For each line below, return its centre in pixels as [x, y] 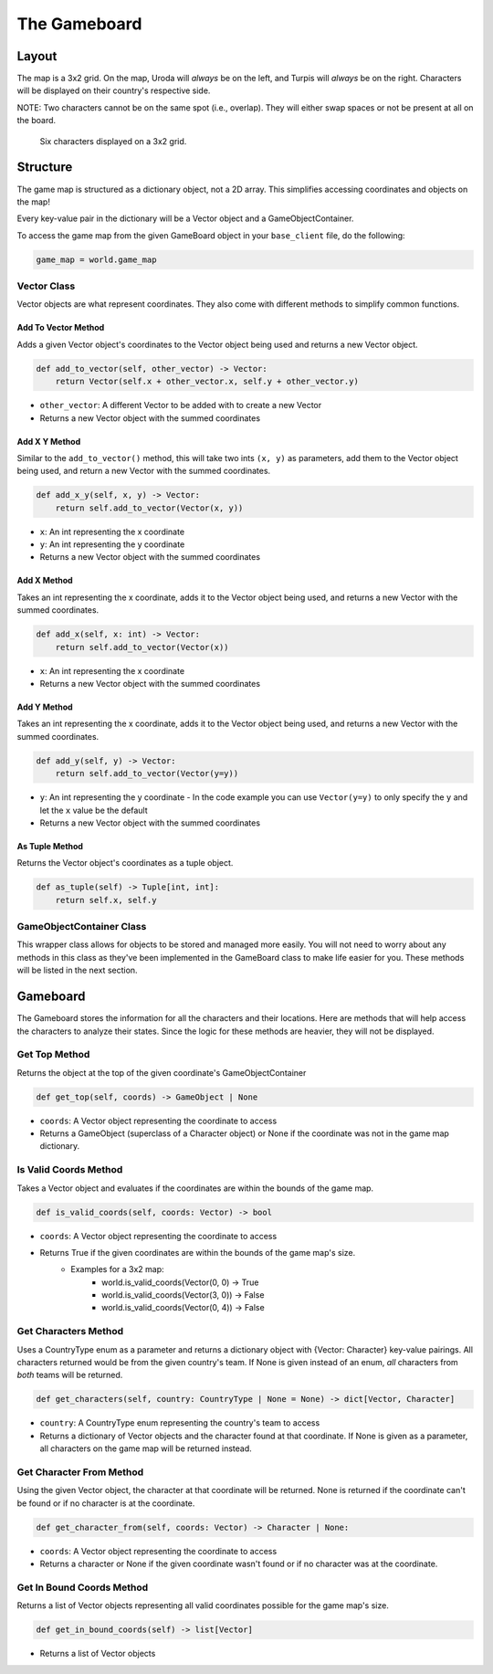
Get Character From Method [80, 1472]
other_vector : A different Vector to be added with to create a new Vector [181, 405]
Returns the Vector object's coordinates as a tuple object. [125, 863]
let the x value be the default [94, 810]
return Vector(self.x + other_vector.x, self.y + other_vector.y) [207, 382]
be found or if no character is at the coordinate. [106, 1503]
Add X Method [45, 581]
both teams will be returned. [70, 1375]
